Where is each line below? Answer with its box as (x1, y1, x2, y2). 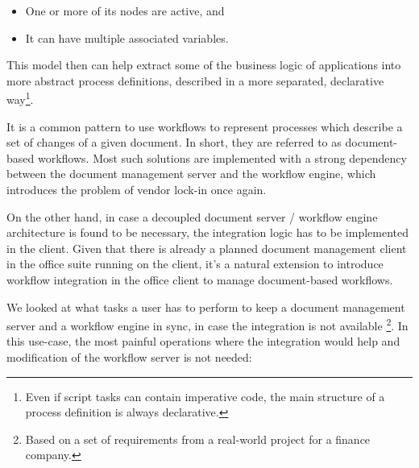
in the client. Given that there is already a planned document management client (6, 239, 407, 256)
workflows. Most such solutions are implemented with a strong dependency (37, 149, 407, 166)
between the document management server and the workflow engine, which (6, 165, 376, 182)
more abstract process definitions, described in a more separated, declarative (6, 72, 384, 89)
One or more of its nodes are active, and (25, 2, 225, 19)
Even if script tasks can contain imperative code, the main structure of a (25, 387, 385, 404)
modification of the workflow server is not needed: (6, 349, 252, 365)
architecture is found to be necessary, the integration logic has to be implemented (6, 224, 409, 241)
